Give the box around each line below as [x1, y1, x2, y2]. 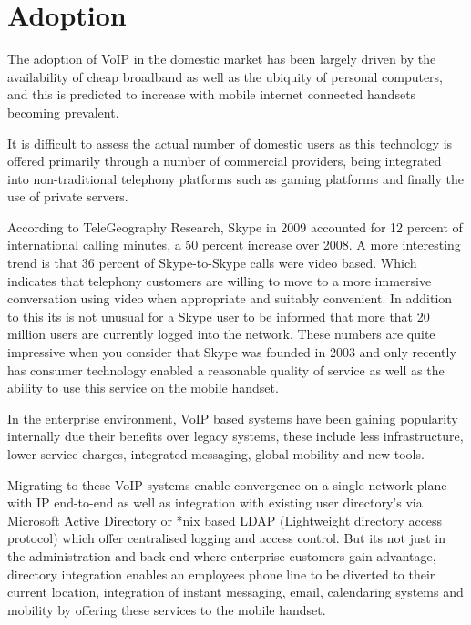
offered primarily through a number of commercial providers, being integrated [7, 151, 442, 170]
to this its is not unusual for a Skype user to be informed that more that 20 [7, 306, 430, 325]
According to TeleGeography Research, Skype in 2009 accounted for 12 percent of [7, 217, 463, 236]
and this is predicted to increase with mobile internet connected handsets [7, 85, 416, 104]
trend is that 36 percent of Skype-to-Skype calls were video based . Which [7, 253, 417, 272]
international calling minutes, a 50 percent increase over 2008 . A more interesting [7, 235, 461, 254]
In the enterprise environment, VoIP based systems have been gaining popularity [7, 408, 458, 427]
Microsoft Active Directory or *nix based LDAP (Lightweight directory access [7, 510, 443, 529]
